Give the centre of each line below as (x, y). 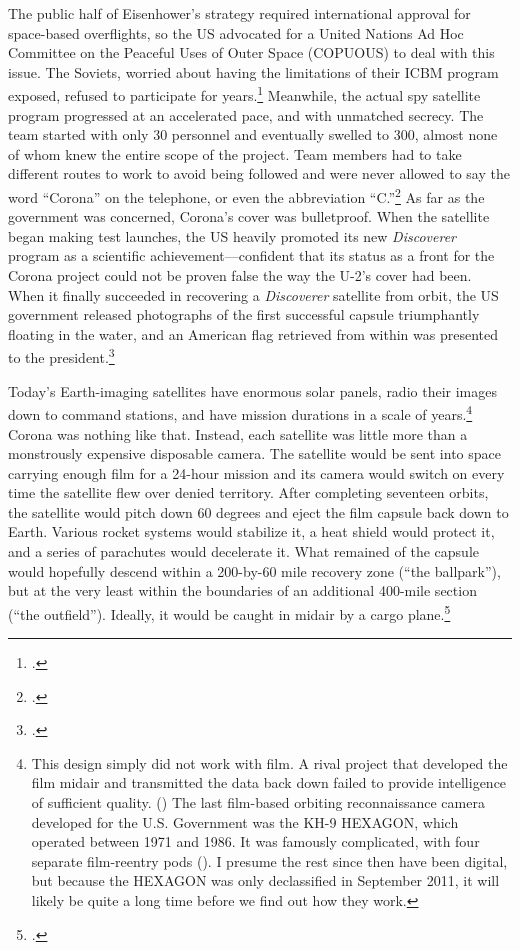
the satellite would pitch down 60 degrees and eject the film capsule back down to (258, 511)
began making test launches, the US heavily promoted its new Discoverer (232, 235)
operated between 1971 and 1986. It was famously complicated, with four (255, 841)
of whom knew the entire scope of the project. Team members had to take (235, 153)
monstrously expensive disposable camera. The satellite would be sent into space (254, 453)
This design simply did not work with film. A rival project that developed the (269, 762)
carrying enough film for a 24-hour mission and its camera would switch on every (256, 472)
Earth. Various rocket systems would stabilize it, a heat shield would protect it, (251, 531)
